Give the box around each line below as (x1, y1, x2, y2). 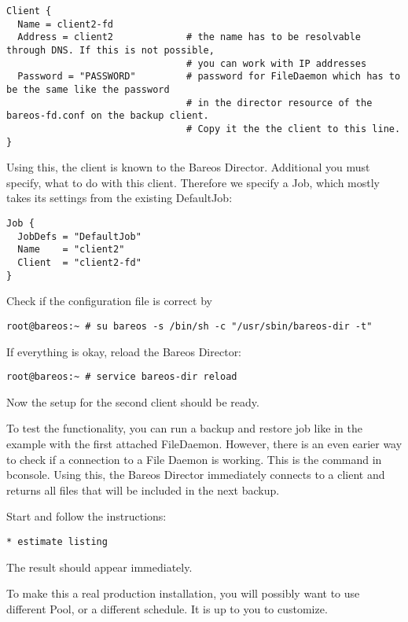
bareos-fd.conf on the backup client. (6, 110, 209, 122)
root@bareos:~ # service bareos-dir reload (6, 371, 237, 383)
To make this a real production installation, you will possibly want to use (6, 585, 360, 602)
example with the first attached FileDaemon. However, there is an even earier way (6, 435, 402, 451)
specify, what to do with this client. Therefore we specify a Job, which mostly (6, 174, 380, 190)
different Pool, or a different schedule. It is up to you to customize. (6, 600, 328, 616)
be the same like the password (6, 83, 170, 95)
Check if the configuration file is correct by (6, 293, 212, 309)
